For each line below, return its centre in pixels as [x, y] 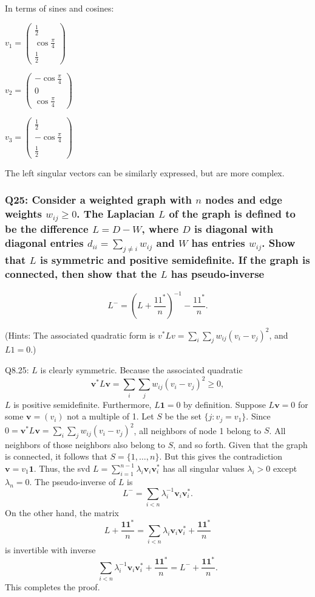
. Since [258, 416]
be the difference [47, 229]
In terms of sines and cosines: [59, 8]
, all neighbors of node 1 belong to [198, 430]
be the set [183, 416]
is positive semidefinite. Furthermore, [83, 404]
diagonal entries [44, 243]
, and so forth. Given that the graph [240, 444]
